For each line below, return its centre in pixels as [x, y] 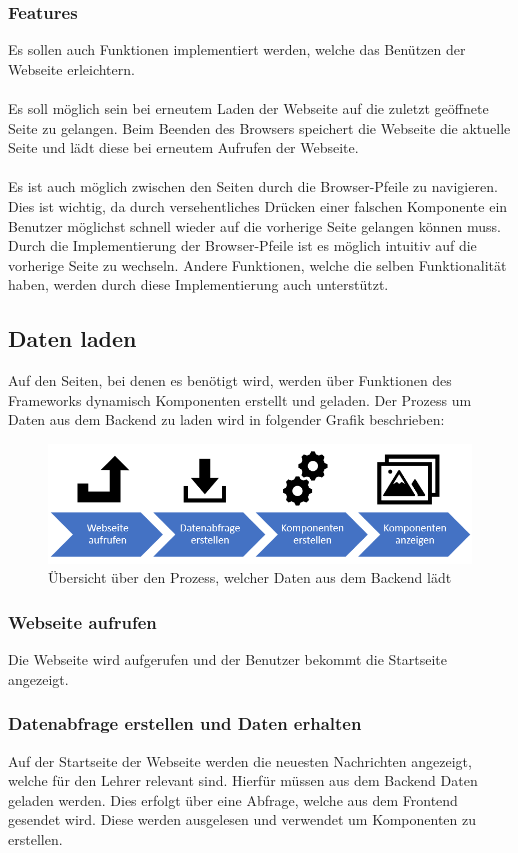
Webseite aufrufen [82, 621]
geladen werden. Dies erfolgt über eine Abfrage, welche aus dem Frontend [233, 799]
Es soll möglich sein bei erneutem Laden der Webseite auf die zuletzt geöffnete [248, 108]
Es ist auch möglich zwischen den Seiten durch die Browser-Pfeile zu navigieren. [253, 186]
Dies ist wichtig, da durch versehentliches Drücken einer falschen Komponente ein [258, 205]
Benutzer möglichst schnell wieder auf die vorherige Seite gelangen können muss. [254, 225]
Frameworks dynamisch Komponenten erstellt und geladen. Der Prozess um [240, 399]
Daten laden [72, 338]
